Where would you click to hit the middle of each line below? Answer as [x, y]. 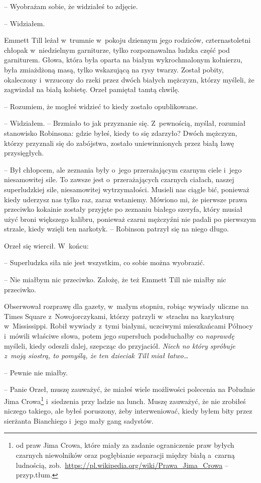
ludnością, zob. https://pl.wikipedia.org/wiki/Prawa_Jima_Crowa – [122, 465]
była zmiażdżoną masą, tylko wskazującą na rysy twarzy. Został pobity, [114, 69]
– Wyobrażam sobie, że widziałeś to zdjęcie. [71, 6]
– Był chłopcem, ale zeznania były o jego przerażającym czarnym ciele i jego [123, 169]
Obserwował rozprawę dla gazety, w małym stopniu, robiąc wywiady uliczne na [126, 306]
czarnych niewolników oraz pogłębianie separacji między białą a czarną [125, 455]
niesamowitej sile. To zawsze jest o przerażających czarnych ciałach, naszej [119, 179]
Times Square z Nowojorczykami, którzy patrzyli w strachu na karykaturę [119, 316]
